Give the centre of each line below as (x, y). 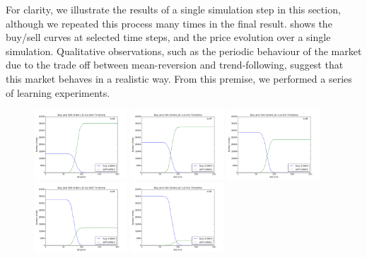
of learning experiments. (58, 92)
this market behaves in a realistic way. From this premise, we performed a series (179, 78)
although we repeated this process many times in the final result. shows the (169, 23)
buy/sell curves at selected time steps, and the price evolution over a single (168, 37)
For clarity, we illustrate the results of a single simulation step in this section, (173, 9)
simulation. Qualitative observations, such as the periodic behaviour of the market (184, 51)
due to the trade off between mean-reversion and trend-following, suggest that (175, 65)
